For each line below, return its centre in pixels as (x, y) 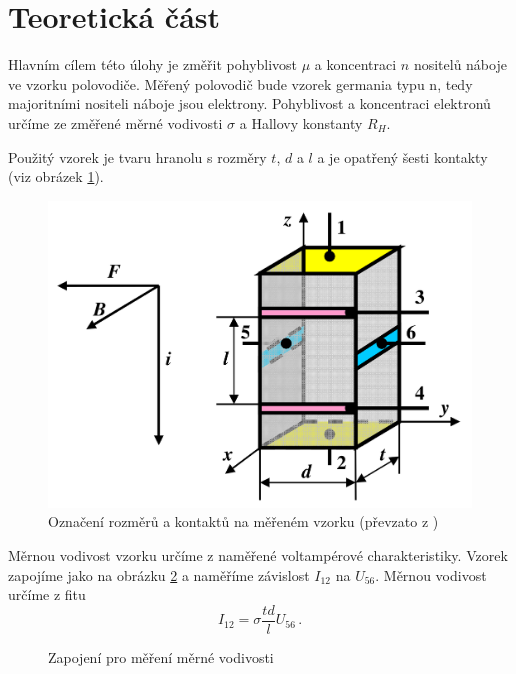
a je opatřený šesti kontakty (402, 156)
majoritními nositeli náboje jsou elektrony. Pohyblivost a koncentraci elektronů (249, 103)
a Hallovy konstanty (301, 122)
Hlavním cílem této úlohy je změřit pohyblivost (153, 64)
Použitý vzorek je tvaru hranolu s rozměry (137, 156)
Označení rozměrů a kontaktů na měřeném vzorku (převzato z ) (243, 521)
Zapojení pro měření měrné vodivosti (161, 656)
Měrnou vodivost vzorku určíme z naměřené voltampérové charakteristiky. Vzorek (258, 554)
